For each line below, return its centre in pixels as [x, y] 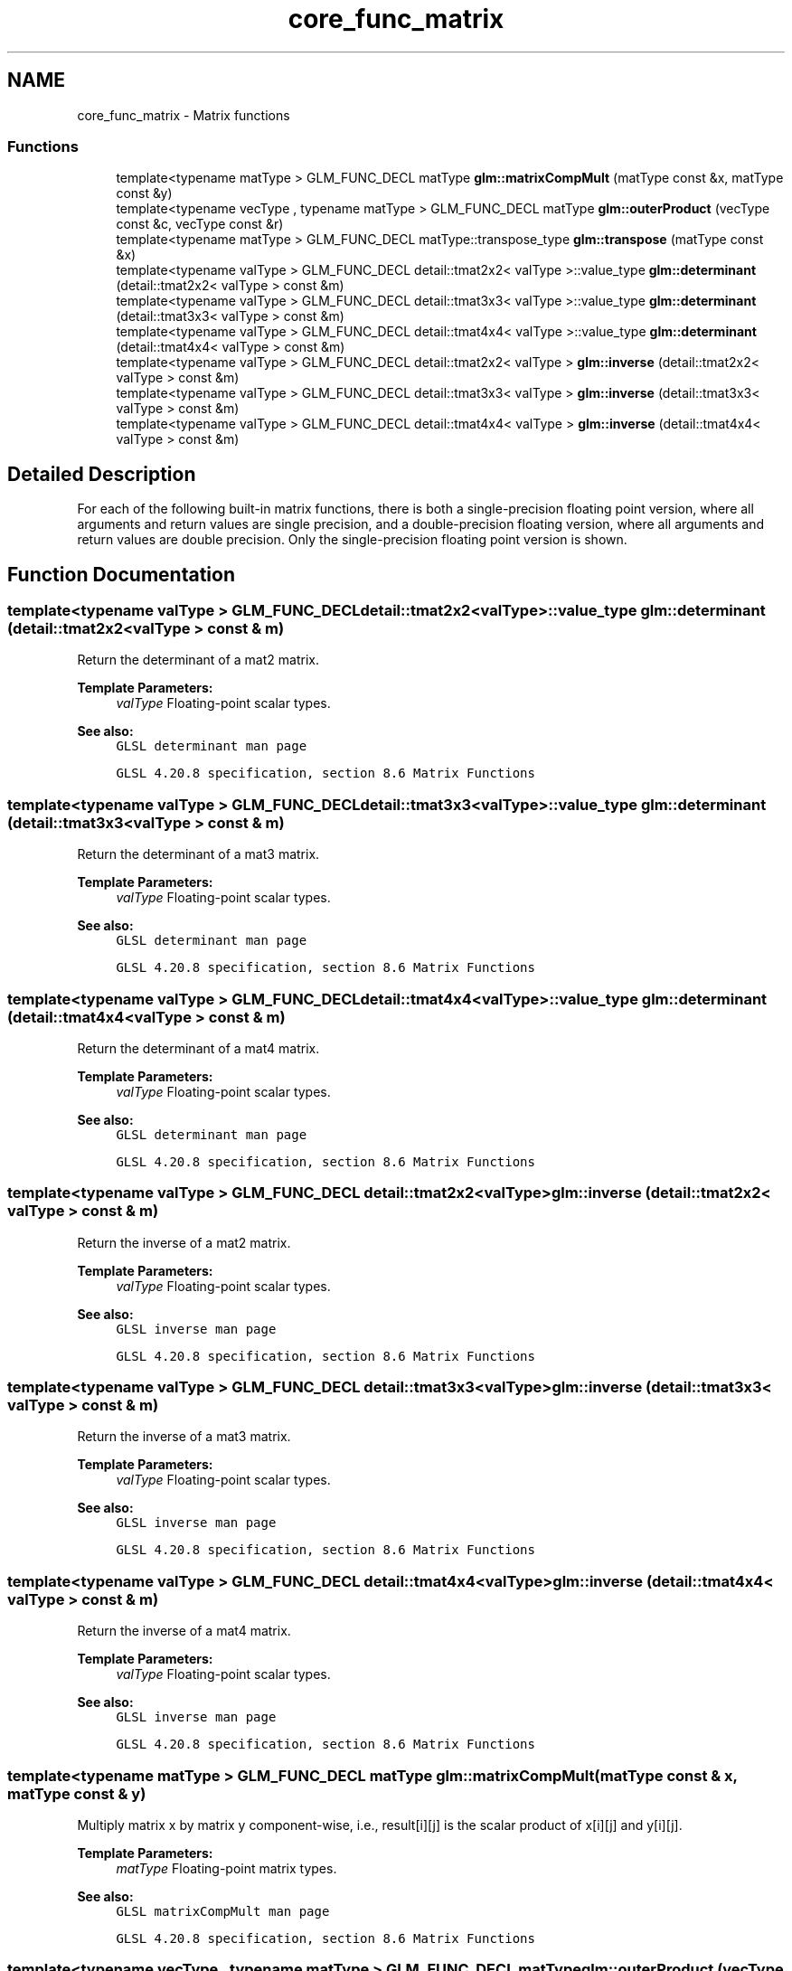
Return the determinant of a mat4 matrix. [198, 1048]
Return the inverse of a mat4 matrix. [184, 1631]
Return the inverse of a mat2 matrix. [184, 1242]
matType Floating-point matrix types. [226, 1868]
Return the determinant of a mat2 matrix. [198, 660]
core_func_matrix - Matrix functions [184, 115]
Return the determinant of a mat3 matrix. [198, 854]
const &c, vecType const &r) [200, 224]
